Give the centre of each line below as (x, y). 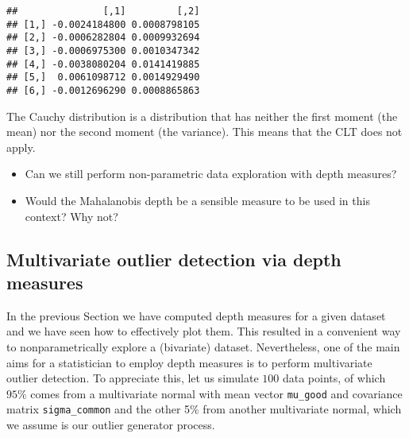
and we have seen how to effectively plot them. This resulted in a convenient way (204, 331)
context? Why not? (71, 216)
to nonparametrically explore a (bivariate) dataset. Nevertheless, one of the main (203, 346)
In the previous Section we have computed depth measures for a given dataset (196, 315)
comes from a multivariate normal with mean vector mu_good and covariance (216, 393)
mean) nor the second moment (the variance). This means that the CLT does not (204, 132)
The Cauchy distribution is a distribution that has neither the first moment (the (202, 116)
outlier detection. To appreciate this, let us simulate (133, 378)
